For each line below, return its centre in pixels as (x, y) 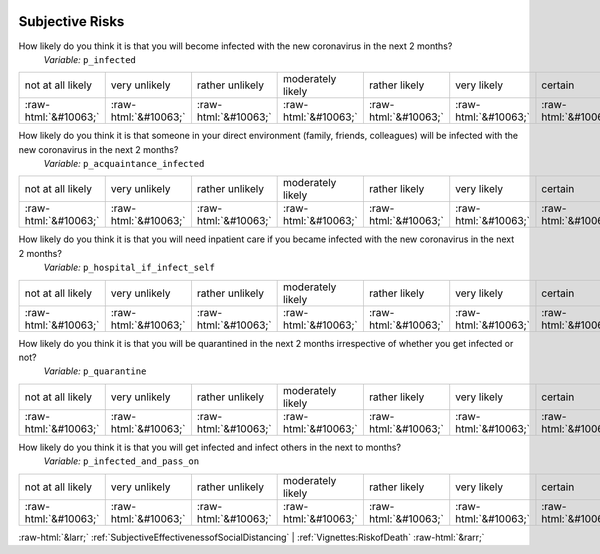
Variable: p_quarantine (95, 371)
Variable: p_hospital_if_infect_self (129, 267)
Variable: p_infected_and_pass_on (121, 461)
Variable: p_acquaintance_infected (124, 164)
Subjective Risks (71, 21)
